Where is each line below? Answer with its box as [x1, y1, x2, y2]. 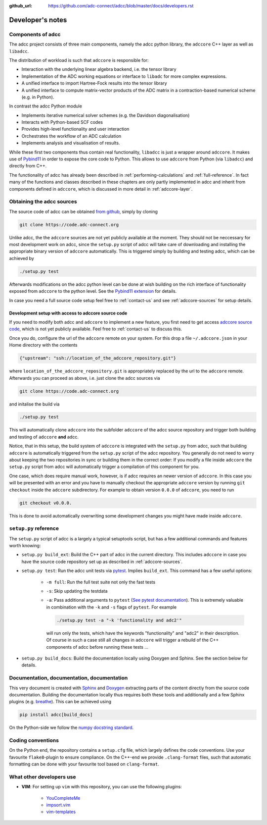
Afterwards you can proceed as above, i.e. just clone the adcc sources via [9, 375, 160, 381]
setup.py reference [9, 525, 59, 532]
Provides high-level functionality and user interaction [21, 126, 130, 132]
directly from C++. [9, 163, 47, 169]
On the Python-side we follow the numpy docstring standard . [9, 724, 133, 730]
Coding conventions [9, 737, 59, 744]
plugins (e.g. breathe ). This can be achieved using [9, 699, 111, 705]
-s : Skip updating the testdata [46, 588, 108, 594]
